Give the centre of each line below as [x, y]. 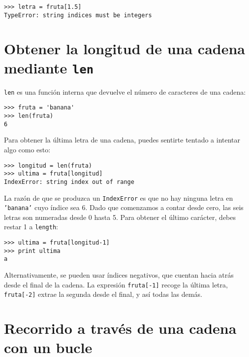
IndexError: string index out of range [69, 182]
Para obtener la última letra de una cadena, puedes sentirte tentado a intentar [122, 140]
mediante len [49, 67]
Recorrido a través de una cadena [120, 328]
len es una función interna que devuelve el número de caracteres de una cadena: [125, 91]
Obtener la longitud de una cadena [124, 48]
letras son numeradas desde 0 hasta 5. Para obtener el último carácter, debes [120, 217]
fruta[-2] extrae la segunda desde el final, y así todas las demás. [103, 294]
